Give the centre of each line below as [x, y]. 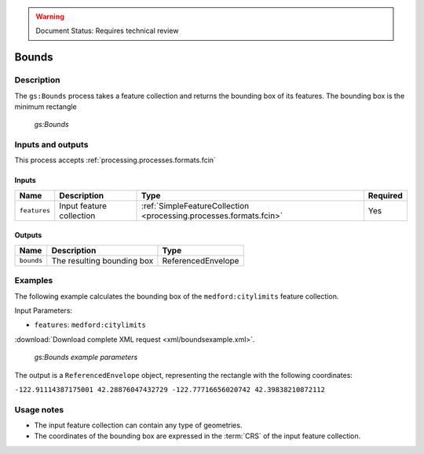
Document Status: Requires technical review [107, 31]
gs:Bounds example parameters [86, 358]
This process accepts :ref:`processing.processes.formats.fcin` [115, 160]
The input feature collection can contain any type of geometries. [138, 425]
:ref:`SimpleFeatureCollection [196, 205]
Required [386, 195]
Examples [34, 281]
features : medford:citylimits [90, 325]
